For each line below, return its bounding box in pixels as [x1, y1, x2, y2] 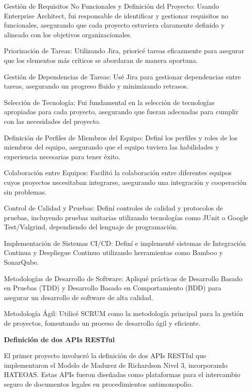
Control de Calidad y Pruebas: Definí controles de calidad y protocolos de [4, 203, 223, 213]
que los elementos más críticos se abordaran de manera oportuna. [4, 55, 198, 65]
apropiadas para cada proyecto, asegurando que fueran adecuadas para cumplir [4, 106, 238, 117]
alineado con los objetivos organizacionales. [4, 29, 132, 39]
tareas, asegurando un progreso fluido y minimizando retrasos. [4, 81, 189, 91]
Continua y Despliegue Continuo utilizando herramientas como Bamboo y [4, 247, 223, 257]
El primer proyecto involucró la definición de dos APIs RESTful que [4, 350, 206, 361]
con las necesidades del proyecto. [4, 116, 101, 126]
